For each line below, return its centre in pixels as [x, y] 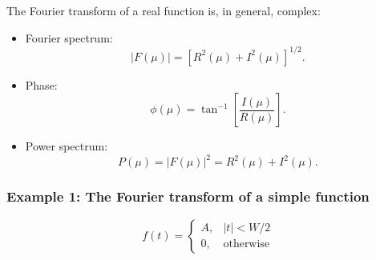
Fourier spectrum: [69, 37]
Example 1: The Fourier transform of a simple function [188, 196]
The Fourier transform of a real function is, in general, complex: [164, 10]
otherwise [247, 244]
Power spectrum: [67, 146]
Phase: [41, 84]
